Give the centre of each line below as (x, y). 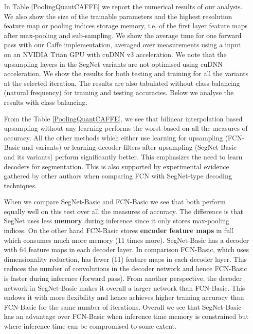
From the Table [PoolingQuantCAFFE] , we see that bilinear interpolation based (123, 118)
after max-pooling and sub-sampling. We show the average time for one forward (123, 35)
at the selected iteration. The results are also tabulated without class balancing (122, 83)
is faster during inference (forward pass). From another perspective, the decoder (123, 278)
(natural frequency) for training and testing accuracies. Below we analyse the (119, 92)
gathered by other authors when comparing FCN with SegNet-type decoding (118, 176)
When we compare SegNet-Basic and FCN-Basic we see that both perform (115, 202)
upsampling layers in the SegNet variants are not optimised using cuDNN (113, 64)
